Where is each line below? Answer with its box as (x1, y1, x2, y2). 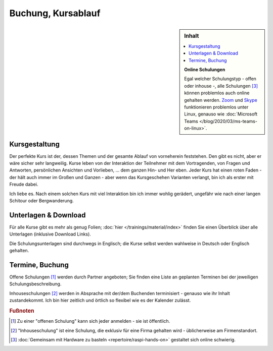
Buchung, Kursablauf (9, 8, 101, 19)
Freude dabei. (9, 182, 38, 188)
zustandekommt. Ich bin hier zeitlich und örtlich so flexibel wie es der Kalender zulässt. (9, 298, 191, 304)
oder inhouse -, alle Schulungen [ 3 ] (184, 83, 258, 89)
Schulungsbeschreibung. (9, 281, 62, 287)
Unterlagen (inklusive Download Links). (9, 231, 91, 237)
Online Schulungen (184, 66, 225, 73)
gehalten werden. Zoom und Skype (184, 97, 257, 103)
